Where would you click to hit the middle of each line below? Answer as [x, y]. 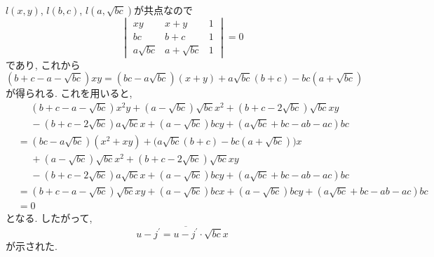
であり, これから [43, 64]
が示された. [32, 245]
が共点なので [164, 10]
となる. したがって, [49, 218]
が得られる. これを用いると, [69, 93]
